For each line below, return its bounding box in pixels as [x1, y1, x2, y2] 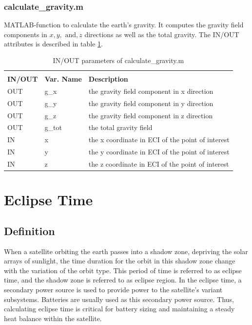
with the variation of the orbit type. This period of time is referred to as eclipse [4, 265, 242, 275]
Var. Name [44, 74, 82, 84]
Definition [4, 223, 55, 238]
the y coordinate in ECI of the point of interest [88, 147, 230, 157]
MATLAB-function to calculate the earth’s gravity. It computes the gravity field [4, 20, 244, 30]
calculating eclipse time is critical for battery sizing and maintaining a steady [4, 303, 235, 314]
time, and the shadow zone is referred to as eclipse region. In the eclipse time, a [4, 275, 242, 285]
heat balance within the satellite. [4, 313, 102, 323]
